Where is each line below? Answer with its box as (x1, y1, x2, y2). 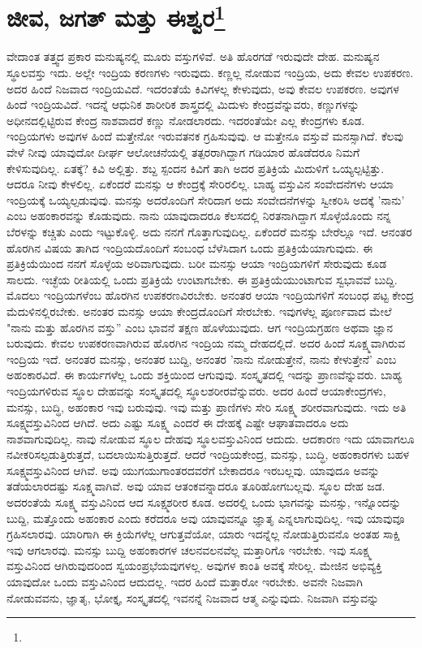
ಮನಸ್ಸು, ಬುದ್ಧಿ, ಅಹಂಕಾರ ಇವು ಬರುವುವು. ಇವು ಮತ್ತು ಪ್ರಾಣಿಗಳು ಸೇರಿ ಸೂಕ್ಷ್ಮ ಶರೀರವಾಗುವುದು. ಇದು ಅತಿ (6, 398, 407, 415)
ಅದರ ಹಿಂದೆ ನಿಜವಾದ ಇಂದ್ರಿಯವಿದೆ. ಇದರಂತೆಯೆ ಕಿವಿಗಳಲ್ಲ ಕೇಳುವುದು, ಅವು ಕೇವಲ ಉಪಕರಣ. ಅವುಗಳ (6, 80, 399, 97)
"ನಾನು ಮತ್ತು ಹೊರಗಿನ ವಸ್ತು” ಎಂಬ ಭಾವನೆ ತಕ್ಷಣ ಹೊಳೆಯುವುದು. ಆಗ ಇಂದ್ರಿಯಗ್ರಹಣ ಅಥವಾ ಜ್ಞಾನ (6, 318, 393, 335)
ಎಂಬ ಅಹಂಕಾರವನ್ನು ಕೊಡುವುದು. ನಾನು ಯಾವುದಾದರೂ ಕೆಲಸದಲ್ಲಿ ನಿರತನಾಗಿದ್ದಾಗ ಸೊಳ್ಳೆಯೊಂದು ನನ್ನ (6, 207, 391, 224)
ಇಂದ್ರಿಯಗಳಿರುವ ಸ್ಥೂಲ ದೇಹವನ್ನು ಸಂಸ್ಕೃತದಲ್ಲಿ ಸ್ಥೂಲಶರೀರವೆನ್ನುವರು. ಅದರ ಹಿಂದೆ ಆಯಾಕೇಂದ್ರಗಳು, (6, 382, 386, 399)
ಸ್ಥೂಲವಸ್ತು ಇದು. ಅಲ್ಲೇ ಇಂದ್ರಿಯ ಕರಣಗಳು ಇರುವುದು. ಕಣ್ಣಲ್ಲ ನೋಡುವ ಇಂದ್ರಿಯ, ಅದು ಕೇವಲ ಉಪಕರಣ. (6, 64, 414, 81)
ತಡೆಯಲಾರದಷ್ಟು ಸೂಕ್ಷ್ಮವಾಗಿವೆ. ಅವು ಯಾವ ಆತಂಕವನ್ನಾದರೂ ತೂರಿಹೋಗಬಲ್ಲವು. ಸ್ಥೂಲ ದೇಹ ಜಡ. (6, 477, 385, 495)
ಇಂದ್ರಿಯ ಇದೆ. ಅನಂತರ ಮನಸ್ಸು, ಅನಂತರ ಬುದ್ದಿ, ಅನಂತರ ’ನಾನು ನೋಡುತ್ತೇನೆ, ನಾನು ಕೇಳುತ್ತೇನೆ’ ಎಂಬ (6, 350, 397, 367)
